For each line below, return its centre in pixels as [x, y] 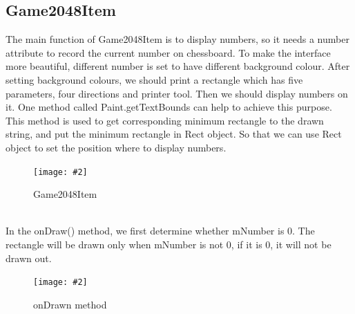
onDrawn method [70, 304]
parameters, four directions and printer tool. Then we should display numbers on [177, 93]
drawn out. [29, 258]
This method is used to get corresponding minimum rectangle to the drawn [165, 120]
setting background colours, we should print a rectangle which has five [154, 79]
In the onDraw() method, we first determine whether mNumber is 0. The [160, 231]
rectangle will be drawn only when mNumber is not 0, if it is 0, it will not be [169, 244]
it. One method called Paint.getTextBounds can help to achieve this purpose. [169, 107]
